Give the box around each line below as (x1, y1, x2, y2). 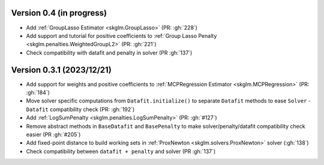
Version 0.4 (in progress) (11, 8, 107, 18)
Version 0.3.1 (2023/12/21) (11, 65, 112, 75)
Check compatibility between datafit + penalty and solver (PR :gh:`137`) (26, 148, 216, 155)
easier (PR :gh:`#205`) (26, 131, 81, 138)
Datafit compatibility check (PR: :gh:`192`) (26, 106, 135, 113)
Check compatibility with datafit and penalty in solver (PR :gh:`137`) (26, 49, 193, 56)
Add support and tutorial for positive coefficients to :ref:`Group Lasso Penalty (26, 32, 217, 39)
